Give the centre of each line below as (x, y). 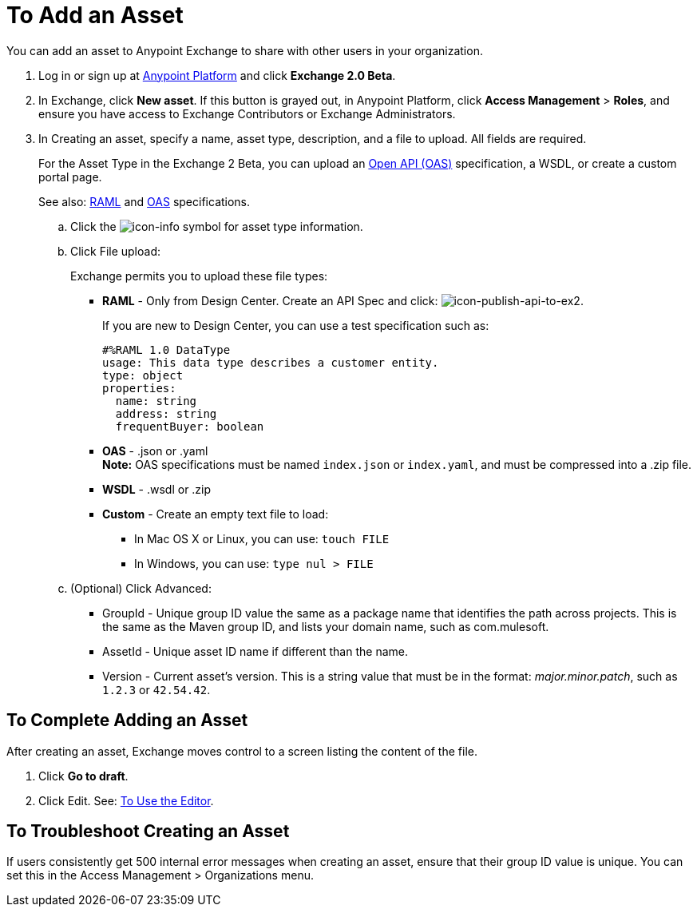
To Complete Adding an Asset (127, 720)
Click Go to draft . (83, 776)
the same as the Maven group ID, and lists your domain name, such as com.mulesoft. (326, 626)
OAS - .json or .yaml (155, 451)
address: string (166, 413)
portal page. (70, 177)
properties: (139, 388)
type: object (143, 375)
